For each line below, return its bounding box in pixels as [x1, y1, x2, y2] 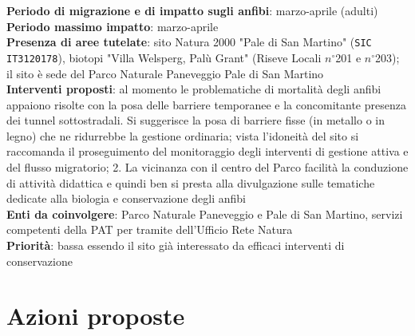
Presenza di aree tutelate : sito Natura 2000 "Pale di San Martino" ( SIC [6, 34, 372, 50]
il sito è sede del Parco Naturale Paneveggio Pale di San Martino [6, 65, 324, 81]
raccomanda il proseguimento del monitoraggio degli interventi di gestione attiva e [6, 143, 409, 160]
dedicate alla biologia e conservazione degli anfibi [6, 190, 246, 207]
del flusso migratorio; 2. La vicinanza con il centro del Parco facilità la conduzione [6, 159, 409, 176]
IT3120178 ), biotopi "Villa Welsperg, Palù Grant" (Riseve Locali [6, 49, 322, 65]
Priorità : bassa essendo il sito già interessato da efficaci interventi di [6, 237, 345, 254]
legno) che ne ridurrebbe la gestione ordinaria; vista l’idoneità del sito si [6, 127, 359, 144]
